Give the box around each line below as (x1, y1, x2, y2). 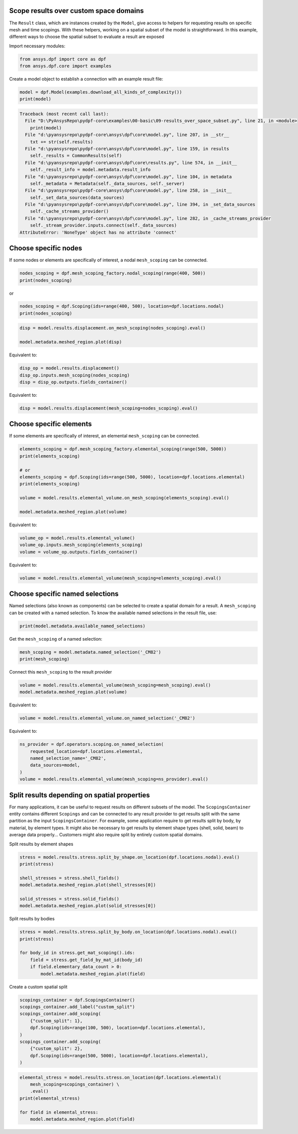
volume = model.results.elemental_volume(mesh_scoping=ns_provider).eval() (19, 777, 209, 782)
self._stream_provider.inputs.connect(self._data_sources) (30, 223, 177, 228)
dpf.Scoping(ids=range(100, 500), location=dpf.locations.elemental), (30, 1025, 206, 1030)
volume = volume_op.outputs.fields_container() (19, 549, 138, 555)
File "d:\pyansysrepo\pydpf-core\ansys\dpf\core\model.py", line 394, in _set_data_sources (25, 202, 256, 208)
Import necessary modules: (9, 43, 66, 49)
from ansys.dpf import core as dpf (19, 56, 106, 62)
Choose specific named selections (9, 590, 119, 598)
